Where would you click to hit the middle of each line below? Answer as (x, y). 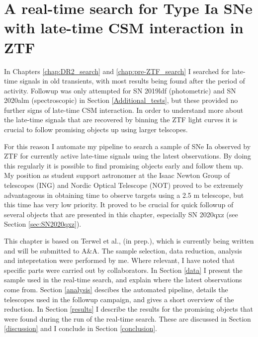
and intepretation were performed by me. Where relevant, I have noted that (120, 260)
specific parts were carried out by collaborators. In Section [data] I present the (123, 270)
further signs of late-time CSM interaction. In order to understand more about (124, 110)
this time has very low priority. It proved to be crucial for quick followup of (119, 205)
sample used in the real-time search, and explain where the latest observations (123, 280)
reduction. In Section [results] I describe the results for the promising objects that (129, 309)
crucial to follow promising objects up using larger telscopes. (96, 129)
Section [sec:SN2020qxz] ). (43, 224)
